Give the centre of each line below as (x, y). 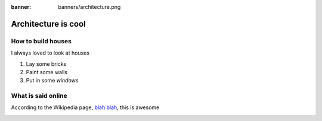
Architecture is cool (48, 24)
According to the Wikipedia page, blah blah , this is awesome (85, 107)
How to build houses (41, 41)
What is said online (39, 96)
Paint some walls (47, 72)
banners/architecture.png (89, 7)
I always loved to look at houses (50, 53)
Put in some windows (52, 81)
